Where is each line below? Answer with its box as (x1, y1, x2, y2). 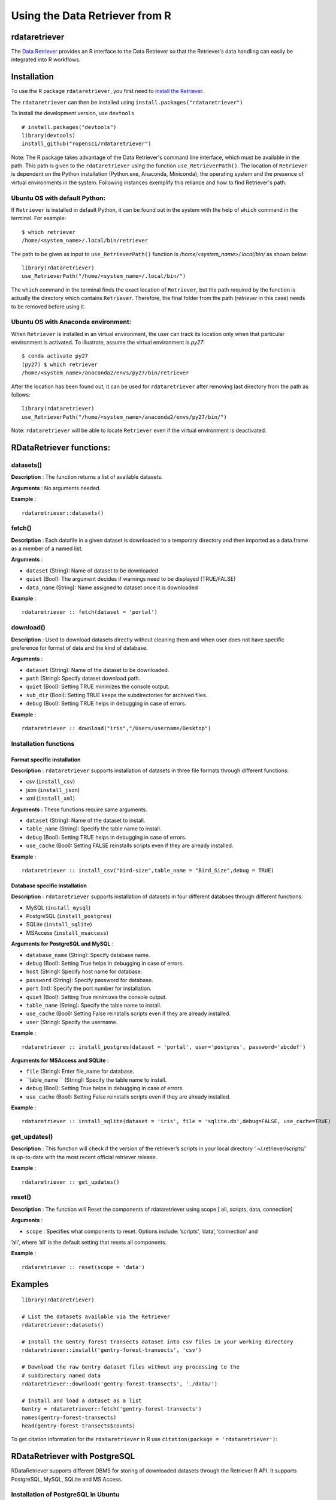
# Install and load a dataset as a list (22, 1397, 142, 1404)
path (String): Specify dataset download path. (26, 675, 141, 682)
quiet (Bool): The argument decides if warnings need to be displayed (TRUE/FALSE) (26, 575, 236, 583)
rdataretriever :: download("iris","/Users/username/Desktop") (22, 725, 211, 732)
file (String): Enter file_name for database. (26, 1068, 135, 1075)
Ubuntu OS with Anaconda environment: (11, 318, 132, 326)
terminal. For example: (11, 215, 66, 222)
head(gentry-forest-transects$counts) (22, 1422, 136, 1429)
